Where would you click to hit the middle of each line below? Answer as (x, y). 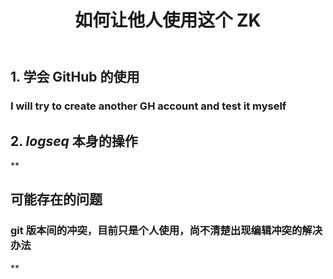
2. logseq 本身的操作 (74, 141)
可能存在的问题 (56, 199)
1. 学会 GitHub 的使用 (75, 77)
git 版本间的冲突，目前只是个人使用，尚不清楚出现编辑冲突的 (156, 231)
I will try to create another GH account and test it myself (148, 106)
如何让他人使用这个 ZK (168, 20)
